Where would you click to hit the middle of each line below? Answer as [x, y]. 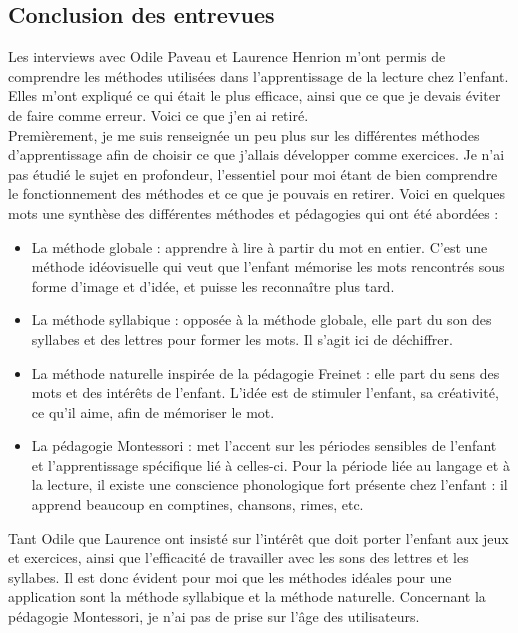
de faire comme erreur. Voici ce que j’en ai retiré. [158, 114]
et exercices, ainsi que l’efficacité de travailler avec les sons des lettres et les [238, 557]
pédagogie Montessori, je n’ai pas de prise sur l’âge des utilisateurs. [214, 616]
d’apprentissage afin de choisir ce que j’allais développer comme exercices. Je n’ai [256, 154]
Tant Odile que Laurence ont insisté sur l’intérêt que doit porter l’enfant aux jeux [258, 537]
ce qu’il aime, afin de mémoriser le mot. [153, 411]
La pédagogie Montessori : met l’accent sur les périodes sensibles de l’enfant [264, 445]
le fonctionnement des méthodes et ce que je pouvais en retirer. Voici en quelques [256, 193]
